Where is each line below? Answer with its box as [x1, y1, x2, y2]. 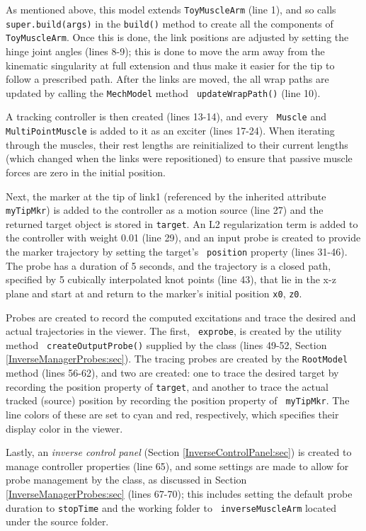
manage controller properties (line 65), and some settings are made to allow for [6, 458, 349, 473]
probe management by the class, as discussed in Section [6, 472, 247, 487]
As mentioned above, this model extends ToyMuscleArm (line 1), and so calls [6, 2, 336, 16]
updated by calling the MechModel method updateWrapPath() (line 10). [6, 85, 321, 100]
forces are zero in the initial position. [6, 164, 166, 179]
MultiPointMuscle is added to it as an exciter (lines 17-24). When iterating [6, 123, 335, 138]
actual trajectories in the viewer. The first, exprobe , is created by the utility [6, 324, 342, 338]
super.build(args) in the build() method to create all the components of [6, 16, 333, 30]
